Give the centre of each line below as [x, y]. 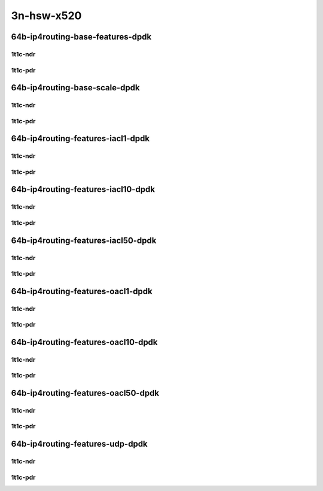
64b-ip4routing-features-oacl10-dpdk [84, 342]
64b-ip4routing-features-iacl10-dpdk [83, 189]
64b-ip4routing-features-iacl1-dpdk [80, 138]
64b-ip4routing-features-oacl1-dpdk [82, 291]
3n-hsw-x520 [46, 16]
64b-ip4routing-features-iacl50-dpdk [84, 240]
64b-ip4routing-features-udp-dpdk [79, 444]
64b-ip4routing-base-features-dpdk [81, 37]
